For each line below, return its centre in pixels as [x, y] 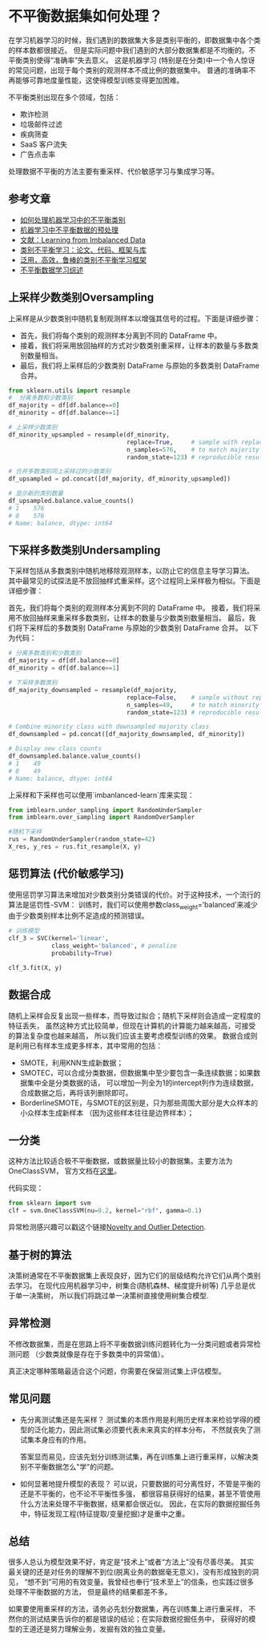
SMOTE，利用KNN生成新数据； [72, 1063]
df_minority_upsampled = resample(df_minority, [89, 434]
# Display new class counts [55, 749]
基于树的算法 [40, 1255]
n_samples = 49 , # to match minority [193, 705]
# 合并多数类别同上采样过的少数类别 [60, 472]
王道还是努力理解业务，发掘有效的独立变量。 [96, 1629]
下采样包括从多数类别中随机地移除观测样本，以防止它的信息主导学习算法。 [131, 571]
